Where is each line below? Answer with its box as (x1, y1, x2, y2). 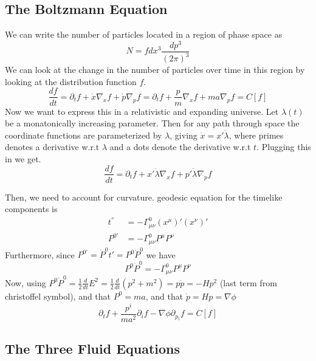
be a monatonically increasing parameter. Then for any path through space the (5, 117, 300, 129)
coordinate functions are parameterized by (5, 128, 162, 141)
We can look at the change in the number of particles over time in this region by (5, 63, 305, 76)
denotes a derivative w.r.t (5, 140, 100, 153)
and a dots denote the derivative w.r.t (109, 140, 251, 153)
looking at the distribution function (5, 75, 137, 88)
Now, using (5, 276, 46, 289)
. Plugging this (256, 140, 311, 153)
